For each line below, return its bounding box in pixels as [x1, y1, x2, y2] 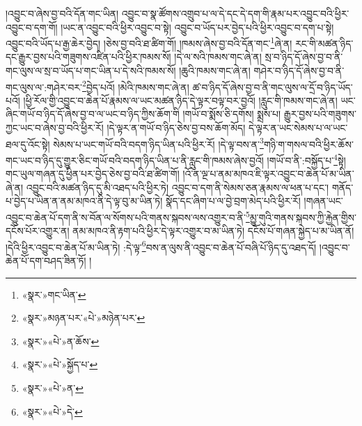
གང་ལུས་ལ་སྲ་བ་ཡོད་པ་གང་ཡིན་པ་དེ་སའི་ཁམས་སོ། [6, 63, 176, 78]
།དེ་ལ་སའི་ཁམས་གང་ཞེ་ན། [174, 49, 262, 64]
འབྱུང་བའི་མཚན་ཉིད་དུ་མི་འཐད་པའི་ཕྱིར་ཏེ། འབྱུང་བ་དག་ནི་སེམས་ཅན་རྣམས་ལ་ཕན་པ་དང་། [26, 180, 329, 194]
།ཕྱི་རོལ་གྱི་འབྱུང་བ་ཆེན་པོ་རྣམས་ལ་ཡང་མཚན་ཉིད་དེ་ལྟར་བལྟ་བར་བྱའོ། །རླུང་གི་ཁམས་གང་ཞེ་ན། [23, 93, 338, 107]
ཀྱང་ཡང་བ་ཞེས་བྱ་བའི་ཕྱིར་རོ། [6, 120, 104, 135]
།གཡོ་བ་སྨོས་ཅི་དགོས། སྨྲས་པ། [182, 106, 281, 121]
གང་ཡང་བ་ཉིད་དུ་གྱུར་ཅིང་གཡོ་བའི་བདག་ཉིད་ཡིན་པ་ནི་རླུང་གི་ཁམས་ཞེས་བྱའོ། [6, 152, 264, 167]
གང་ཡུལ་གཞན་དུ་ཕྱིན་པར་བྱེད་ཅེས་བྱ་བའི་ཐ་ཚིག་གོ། [6, 166, 180, 181]
